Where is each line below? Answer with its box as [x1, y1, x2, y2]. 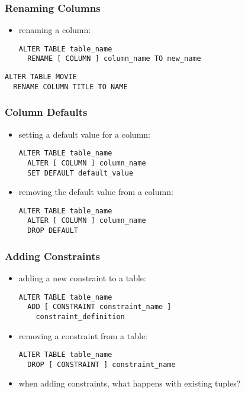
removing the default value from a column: [18, 186, 173, 198]
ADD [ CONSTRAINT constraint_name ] [27, 303, 172, 311]
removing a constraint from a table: [18, 329, 147, 342]
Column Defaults [5, 105, 88, 119]
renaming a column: [18, 24, 91, 36]
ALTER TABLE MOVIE [5, 73, 77, 82]
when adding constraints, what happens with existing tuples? [18, 377, 241, 389]
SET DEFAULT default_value [27, 168, 134, 177]
